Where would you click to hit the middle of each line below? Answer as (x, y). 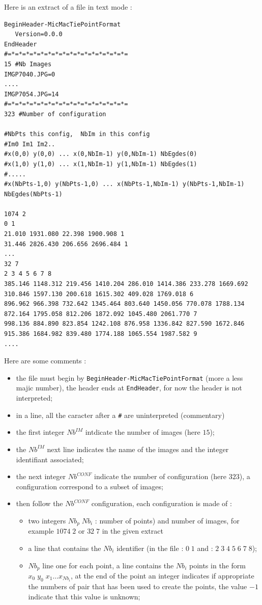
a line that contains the (65, 548)
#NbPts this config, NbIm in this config (77, 134)
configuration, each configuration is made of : (162, 503)
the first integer (40, 432)
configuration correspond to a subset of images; (90, 486)
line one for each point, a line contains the (108, 565)
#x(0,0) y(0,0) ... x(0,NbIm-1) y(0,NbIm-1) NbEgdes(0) (101, 154)
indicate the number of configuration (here (161, 476)
